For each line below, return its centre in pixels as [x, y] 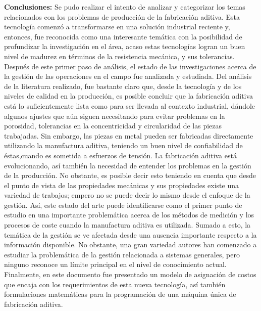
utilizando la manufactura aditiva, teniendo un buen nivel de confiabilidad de [123, 145]
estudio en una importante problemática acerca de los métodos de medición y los [129, 215]
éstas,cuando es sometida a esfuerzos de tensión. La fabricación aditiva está [120, 155]
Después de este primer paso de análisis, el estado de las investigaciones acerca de [130, 66]
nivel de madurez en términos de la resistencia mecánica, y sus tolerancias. [119, 56]
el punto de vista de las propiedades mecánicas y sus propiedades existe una [121, 185]
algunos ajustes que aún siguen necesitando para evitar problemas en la [115, 116]
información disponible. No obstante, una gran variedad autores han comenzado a [130, 245]
